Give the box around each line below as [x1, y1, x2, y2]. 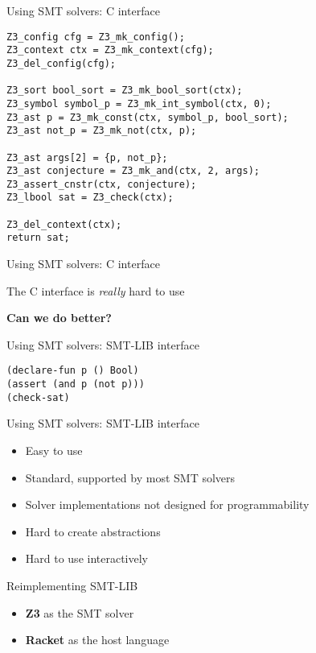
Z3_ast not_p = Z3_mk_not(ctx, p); [6, 125, 197, 137]
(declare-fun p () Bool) [6, 365, 139, 377]
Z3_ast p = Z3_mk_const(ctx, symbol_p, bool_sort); [6, 111, 289, 123]
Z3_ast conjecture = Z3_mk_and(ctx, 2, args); [6, 165, 260, 177]
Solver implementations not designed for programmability [25, 496, 310, 513]
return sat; [6, 232, 70, 244]
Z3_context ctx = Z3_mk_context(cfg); [6, 44, 214, 56]
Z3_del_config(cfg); [6, 57, 117, 69]
